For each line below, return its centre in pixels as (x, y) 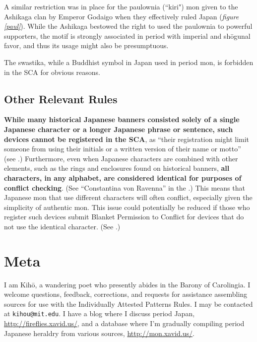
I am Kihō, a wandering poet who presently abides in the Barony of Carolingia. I (127, 284)
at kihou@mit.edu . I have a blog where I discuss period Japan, (99, 313)
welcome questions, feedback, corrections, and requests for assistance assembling (126, 294)
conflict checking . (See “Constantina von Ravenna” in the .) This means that (125, 187)
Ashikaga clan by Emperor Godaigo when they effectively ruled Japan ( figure (122, 16)
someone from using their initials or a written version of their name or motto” (123, 149)
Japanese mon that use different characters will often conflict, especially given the (128, 197)
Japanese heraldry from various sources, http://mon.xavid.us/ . (99, 333)
